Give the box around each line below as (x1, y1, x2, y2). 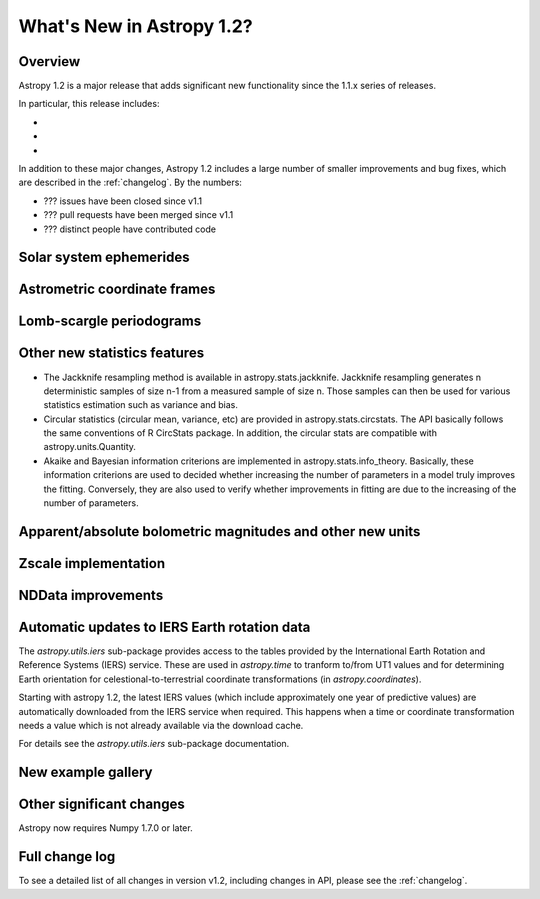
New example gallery (18, 764, 153, 781)
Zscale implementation (18, 555, 165, 572)
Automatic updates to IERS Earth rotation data (18, 618, 311, 635)
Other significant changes (18, 796, 185, 813)
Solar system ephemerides (18, 249, 190, 266)
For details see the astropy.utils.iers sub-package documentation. (18, 738, 290, 750)
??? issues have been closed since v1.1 (43, 195, 203, 207)
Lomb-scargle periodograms (18, 313, 202, 330)
